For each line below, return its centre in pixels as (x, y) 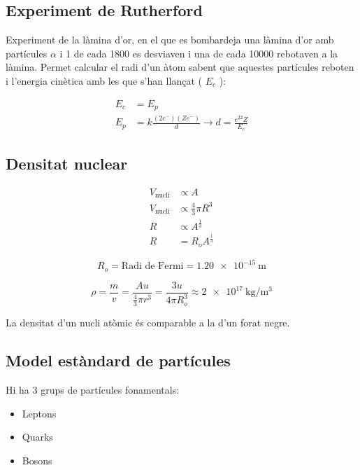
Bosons (37, 460)
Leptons (39, 413)
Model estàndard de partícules (118, 360)
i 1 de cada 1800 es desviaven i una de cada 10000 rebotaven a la (199, 53)
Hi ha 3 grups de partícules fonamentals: (93, 389)
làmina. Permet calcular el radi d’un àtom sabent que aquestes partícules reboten (180, 67)
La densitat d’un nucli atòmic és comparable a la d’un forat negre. (148, 323)
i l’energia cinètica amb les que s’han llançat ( (104, 80)
